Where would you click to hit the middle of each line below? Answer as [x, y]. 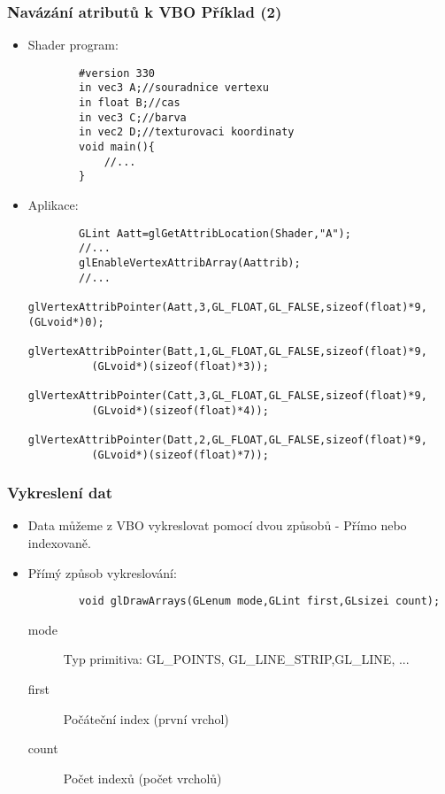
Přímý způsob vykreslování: [102, 572]
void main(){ [117, 147]
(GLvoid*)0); [66, 322]
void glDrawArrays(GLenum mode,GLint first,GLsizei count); [260, 601]
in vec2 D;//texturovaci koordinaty [187, 132]
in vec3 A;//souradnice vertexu [174, 88]
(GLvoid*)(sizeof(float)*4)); [180, 410]
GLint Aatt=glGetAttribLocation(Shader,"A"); [215, 233]
